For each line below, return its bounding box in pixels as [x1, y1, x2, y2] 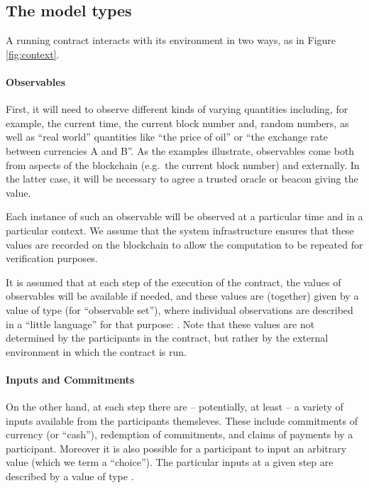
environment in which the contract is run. [6, 344, 187, 359]
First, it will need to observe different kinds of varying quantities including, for [6, 102, 348, 116]
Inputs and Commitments [6, 372, 135, 386]
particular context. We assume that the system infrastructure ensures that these [6, 222, 354, 237]
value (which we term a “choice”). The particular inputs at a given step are [6, 455, 334, 470]
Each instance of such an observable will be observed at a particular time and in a [6, 209, 363, 224]
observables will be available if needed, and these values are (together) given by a [6, 288, 359, 303]
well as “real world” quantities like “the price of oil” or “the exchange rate [6, 129, 328, 144]
